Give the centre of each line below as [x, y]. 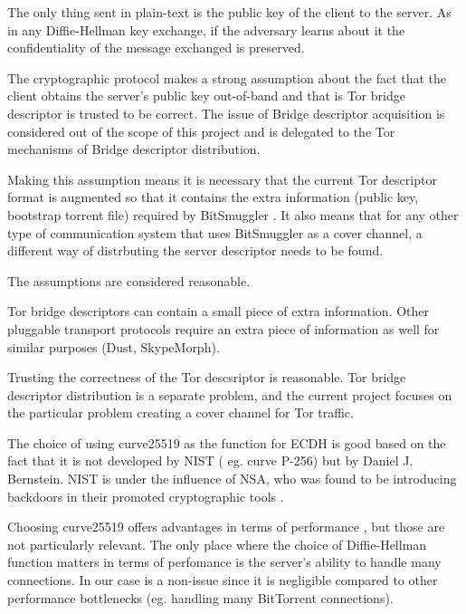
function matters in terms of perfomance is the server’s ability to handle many [224, 562]
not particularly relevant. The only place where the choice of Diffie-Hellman [217, 544]
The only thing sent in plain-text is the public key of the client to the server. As [229, 12]
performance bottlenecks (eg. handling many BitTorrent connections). [200, 597]
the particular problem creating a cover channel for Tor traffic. [181, 413]
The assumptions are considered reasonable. [129, 280]
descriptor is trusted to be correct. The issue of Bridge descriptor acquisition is [226, 113]
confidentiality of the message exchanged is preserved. [156, 48]
